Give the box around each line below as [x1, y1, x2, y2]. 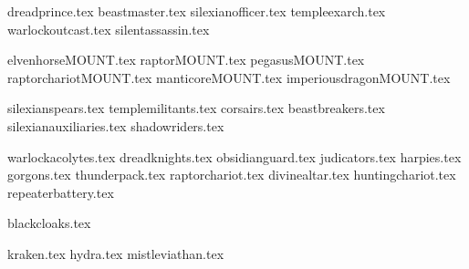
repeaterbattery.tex [7, 182, 114, 202]
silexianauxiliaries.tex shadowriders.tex [7, 116, 224, 135]
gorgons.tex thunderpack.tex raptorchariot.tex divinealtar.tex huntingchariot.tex [7, 165, 456, 184]
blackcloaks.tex [7, 213, 91, 233]
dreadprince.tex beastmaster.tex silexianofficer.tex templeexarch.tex [7, 2, 386, 20]
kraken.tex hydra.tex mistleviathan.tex [7, 243, 224, 263]
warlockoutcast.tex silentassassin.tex [7, 19, 210, 38]
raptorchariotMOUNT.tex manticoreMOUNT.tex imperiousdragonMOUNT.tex [7, 67, 451, 87]
